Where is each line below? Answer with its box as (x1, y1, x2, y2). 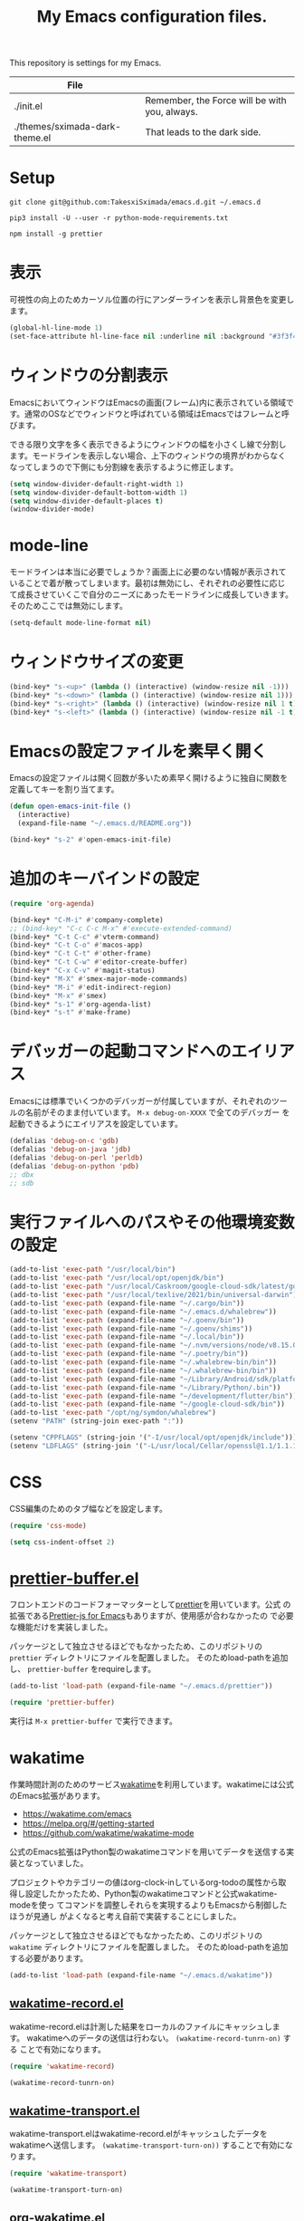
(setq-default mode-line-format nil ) (9, 619, 152, 628)
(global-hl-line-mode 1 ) (9, 323, 103, 332)
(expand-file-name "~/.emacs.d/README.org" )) (17, 819, 193, 828)
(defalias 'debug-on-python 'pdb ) (9, 1161, 140, 1170)
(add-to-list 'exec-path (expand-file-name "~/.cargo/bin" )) (9, 1298, 245, 1308)
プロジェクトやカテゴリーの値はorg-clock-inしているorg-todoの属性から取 (9, 1877, 287, 1888)
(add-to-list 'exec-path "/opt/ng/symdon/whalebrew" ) (9, 1409, 217, 1418)
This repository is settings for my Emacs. (9, 57, 162, 69)
